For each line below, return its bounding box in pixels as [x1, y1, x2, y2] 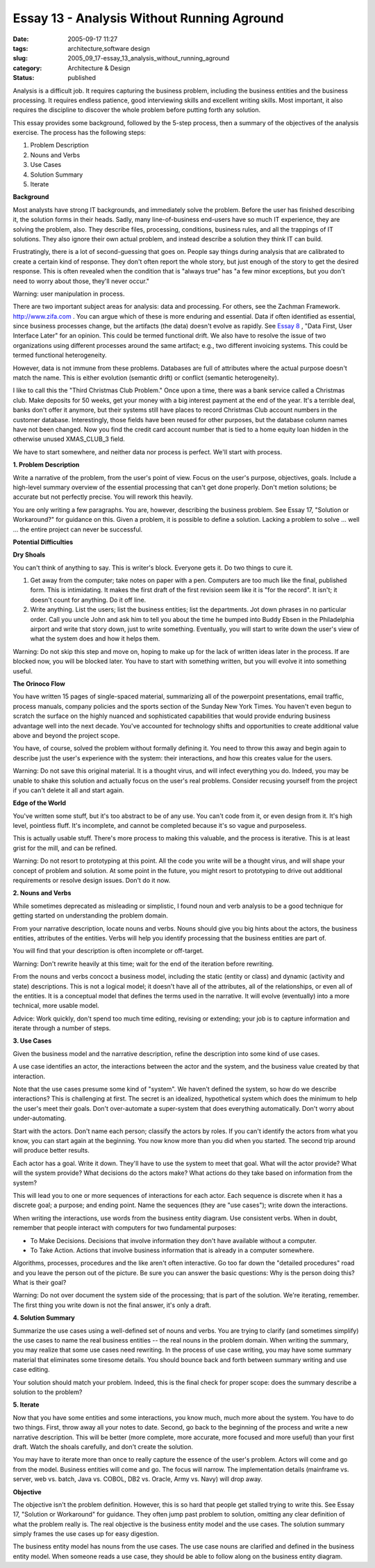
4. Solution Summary [12, 1313, 76, 1322]
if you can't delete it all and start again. [12, 786, 124, 794]
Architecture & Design [67, 63, 131, 72]
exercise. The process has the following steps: [12, 129, 146, 137]
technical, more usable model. [12, 1002, 100, 1010]
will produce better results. [12, 1146, 90, 1155]
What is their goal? [12, 1279, 67, 1287]
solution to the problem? [12, 1388, 83, 1396]
